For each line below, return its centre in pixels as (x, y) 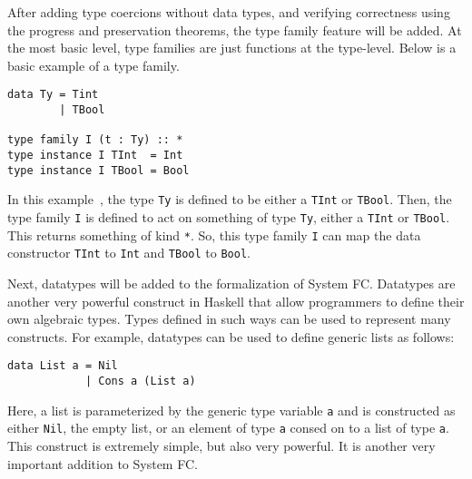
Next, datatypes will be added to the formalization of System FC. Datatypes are (231, 283)
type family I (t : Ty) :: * (95, 140)
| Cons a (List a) (140, 381)
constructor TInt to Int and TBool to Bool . (129, 253)
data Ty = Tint (53, 95)
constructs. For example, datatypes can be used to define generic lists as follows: (231, 336)
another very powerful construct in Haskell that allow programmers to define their (236, 301)
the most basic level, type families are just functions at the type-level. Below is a (232, 48)
